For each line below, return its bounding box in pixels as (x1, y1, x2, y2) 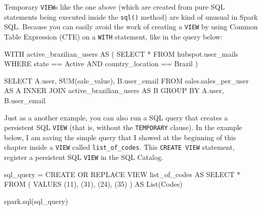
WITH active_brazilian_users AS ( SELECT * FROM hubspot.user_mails (4, 48, 238, 59)
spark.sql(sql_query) (4, 195, 68, 206)
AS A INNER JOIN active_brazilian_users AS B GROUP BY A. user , (4, 85, 224, 96)
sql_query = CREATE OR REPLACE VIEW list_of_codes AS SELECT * (4, 169, 241, 179)
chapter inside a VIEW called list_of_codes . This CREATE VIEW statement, (4, 142, 235, 152)
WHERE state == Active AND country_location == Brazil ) (4, 58, 198, 69)
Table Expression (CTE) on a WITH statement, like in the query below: (4, 31, 223, 41)
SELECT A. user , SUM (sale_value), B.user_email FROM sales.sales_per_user (4, 75, 249, 86)
